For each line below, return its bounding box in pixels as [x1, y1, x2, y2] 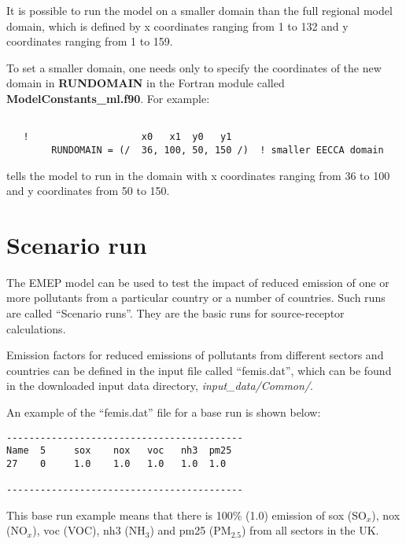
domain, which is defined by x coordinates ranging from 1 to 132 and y [6, 17, 349, 34]
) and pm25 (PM [149, 522, 231, 538]
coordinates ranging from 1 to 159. [6, 33, 173, 50]
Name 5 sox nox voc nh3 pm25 [6, 445, 232, 457]
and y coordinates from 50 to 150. [6, 182, 170, 199]
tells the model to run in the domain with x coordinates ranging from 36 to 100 [6, 167, 390, 183]
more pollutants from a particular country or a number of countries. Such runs [6, 289, 386, 306]
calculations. [6, 320, 66, 336]
